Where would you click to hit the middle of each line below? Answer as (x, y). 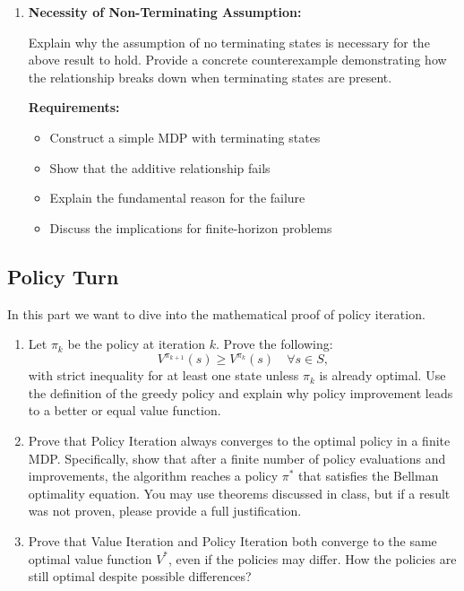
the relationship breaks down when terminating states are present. (210, 77)
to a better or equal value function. (125, 410)
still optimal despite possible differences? (140, 576)
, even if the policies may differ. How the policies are (313, 558)
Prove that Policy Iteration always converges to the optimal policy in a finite (239, 441)
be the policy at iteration (137, 344)
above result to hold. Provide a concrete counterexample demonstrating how (237, 60)
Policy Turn (63, 276)
